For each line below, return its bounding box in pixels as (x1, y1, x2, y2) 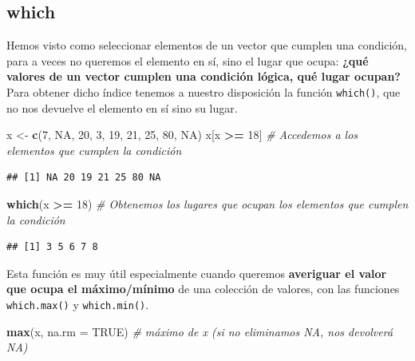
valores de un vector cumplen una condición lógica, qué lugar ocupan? (6, 68, 401, 85)
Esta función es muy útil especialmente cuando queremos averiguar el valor (6, 264, 387, 281)
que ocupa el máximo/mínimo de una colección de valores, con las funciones (6, 280, 400, 297)
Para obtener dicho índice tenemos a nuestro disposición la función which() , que (6, 83, 401, 100)
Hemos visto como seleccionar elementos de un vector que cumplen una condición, (6, 37, 407, 54)
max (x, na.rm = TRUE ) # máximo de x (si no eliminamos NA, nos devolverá (6, 323, 393, 339)
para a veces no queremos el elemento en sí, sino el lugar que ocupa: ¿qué (6, 52, 369, 69)
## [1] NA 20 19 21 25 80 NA (6, 172, 161, 184)
